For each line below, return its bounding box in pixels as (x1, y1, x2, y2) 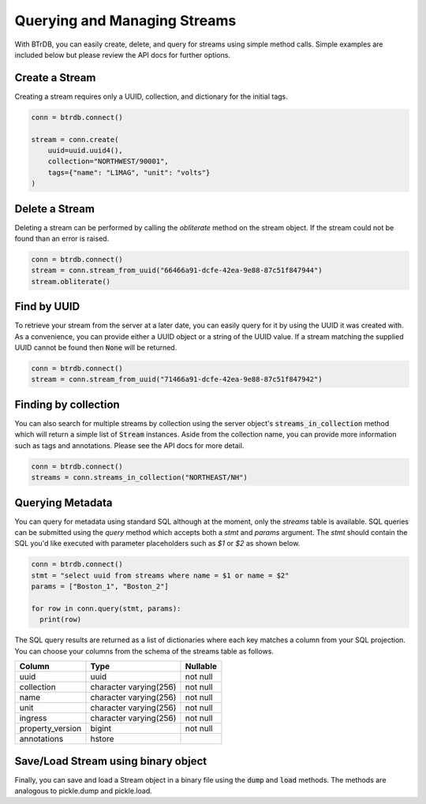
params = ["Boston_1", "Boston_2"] (31, 582, 169, 591)
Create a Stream (14, 71, 96, 84)
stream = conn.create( (31, 135, 119, 144)
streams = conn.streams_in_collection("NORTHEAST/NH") (31, 473, 248, 482)
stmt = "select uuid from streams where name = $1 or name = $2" (31, 570, 290, 580)
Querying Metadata (14, 495, 113, 509)
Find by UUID (14, 300, 80, 313)
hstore (90, 734, 114, 745)
